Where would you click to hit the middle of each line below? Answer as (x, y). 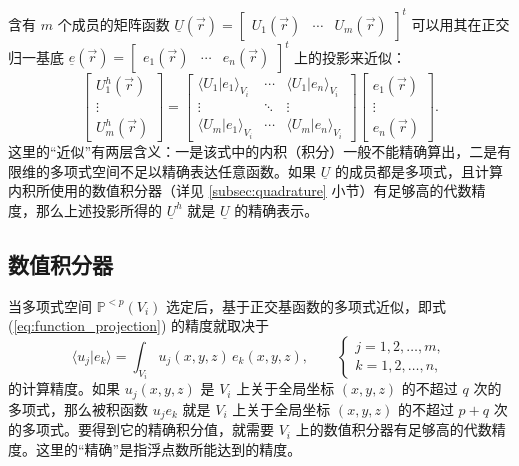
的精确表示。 (276, 209)
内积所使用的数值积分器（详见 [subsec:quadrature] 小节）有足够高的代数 (240, 190)
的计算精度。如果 (64, 388)
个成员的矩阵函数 (113, 23)
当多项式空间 (50, 305)
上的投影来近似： (350, 56)
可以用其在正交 (460, 23)
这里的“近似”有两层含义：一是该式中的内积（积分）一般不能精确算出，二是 (253, 151)
